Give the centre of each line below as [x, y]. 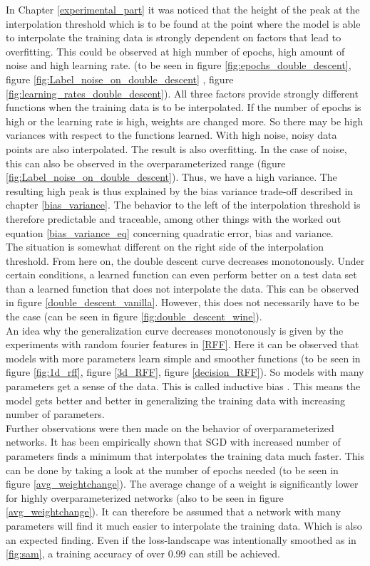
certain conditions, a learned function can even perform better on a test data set [181, 274]
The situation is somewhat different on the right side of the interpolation [165, 247]
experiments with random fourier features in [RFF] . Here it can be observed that [183, 344]
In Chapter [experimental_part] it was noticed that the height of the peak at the [183, 9]
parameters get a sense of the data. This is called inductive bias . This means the [183, 386]
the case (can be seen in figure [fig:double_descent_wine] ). [134, 316]
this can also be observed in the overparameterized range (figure [146, 163]
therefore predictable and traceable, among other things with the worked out [174, 218]
